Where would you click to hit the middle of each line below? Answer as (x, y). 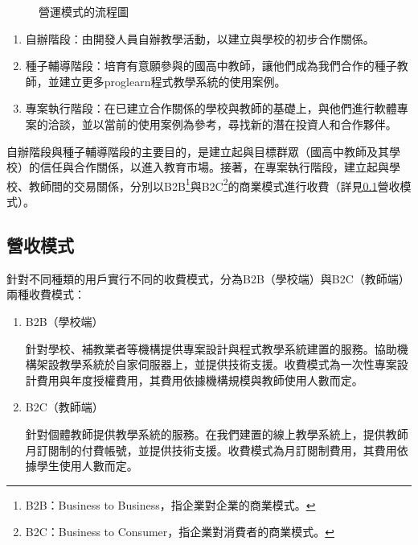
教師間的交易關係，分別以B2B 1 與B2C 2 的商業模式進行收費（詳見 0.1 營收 (214, 184)
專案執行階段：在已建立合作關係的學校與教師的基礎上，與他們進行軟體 (211, 108)
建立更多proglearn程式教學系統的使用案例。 (172, 81)
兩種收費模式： (46, 294)
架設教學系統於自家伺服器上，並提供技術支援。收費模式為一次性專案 (217, 364)
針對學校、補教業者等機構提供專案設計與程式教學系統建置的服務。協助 (211, 348)
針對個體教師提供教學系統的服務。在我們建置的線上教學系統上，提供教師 (217, 434)
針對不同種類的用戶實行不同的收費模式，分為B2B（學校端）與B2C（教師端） (208, 278)
